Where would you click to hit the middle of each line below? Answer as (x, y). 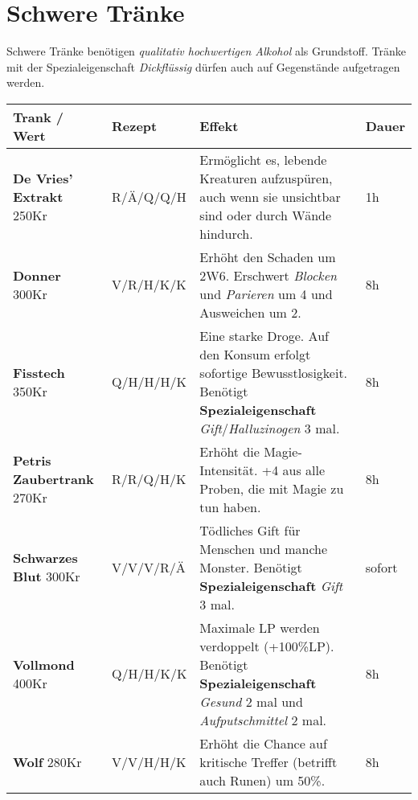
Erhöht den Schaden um (268, 256)
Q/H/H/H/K (149, 382)
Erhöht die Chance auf (263, 743)
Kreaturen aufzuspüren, (266, 178)
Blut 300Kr (47, 576)
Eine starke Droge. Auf (264, 335)
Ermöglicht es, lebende (263, 159)
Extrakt (38, 196)
